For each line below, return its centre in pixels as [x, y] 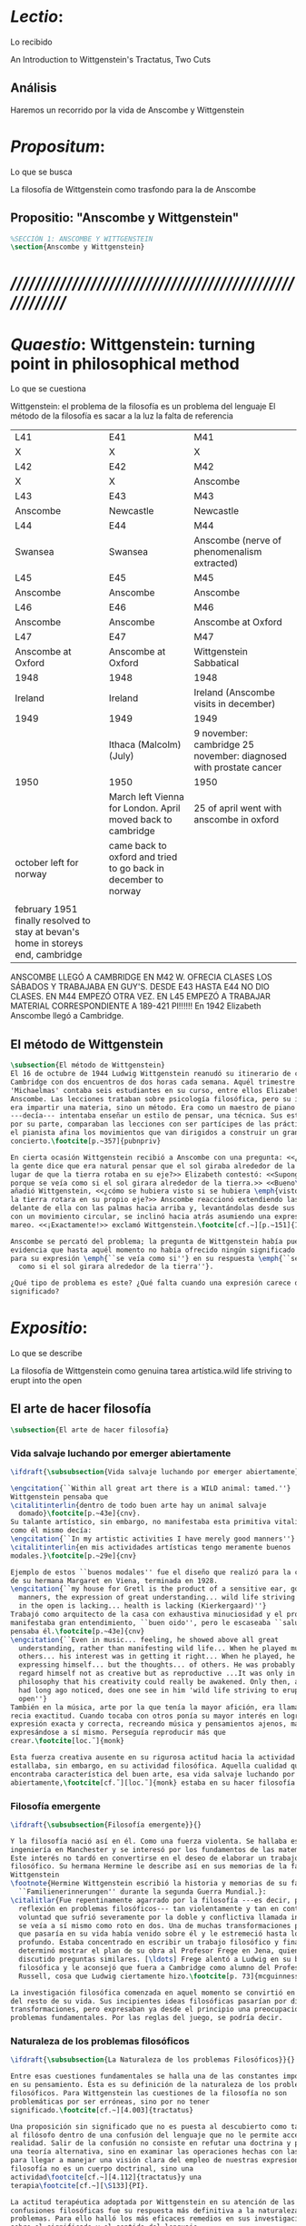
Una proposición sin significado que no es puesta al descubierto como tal [157, 2126]
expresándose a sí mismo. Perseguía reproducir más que [118, 1733]
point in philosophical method [125, 364]
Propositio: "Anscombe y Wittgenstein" [125, 218]
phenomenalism [228, 552]
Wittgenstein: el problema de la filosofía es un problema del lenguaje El [143, 407]
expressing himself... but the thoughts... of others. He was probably [157, 1665]
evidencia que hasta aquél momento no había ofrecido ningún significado [153, 1250]
